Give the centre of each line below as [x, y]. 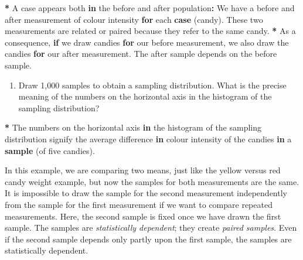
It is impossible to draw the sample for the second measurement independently [146, 193]
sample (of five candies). [50, 150]
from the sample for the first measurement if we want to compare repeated [139, 204]
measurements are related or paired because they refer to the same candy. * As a [150, 31]
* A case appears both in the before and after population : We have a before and [150, 8]
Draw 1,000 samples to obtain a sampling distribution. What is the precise [152, 85]
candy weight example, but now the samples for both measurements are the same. [152, 181]
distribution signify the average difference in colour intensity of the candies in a [148, 138]
